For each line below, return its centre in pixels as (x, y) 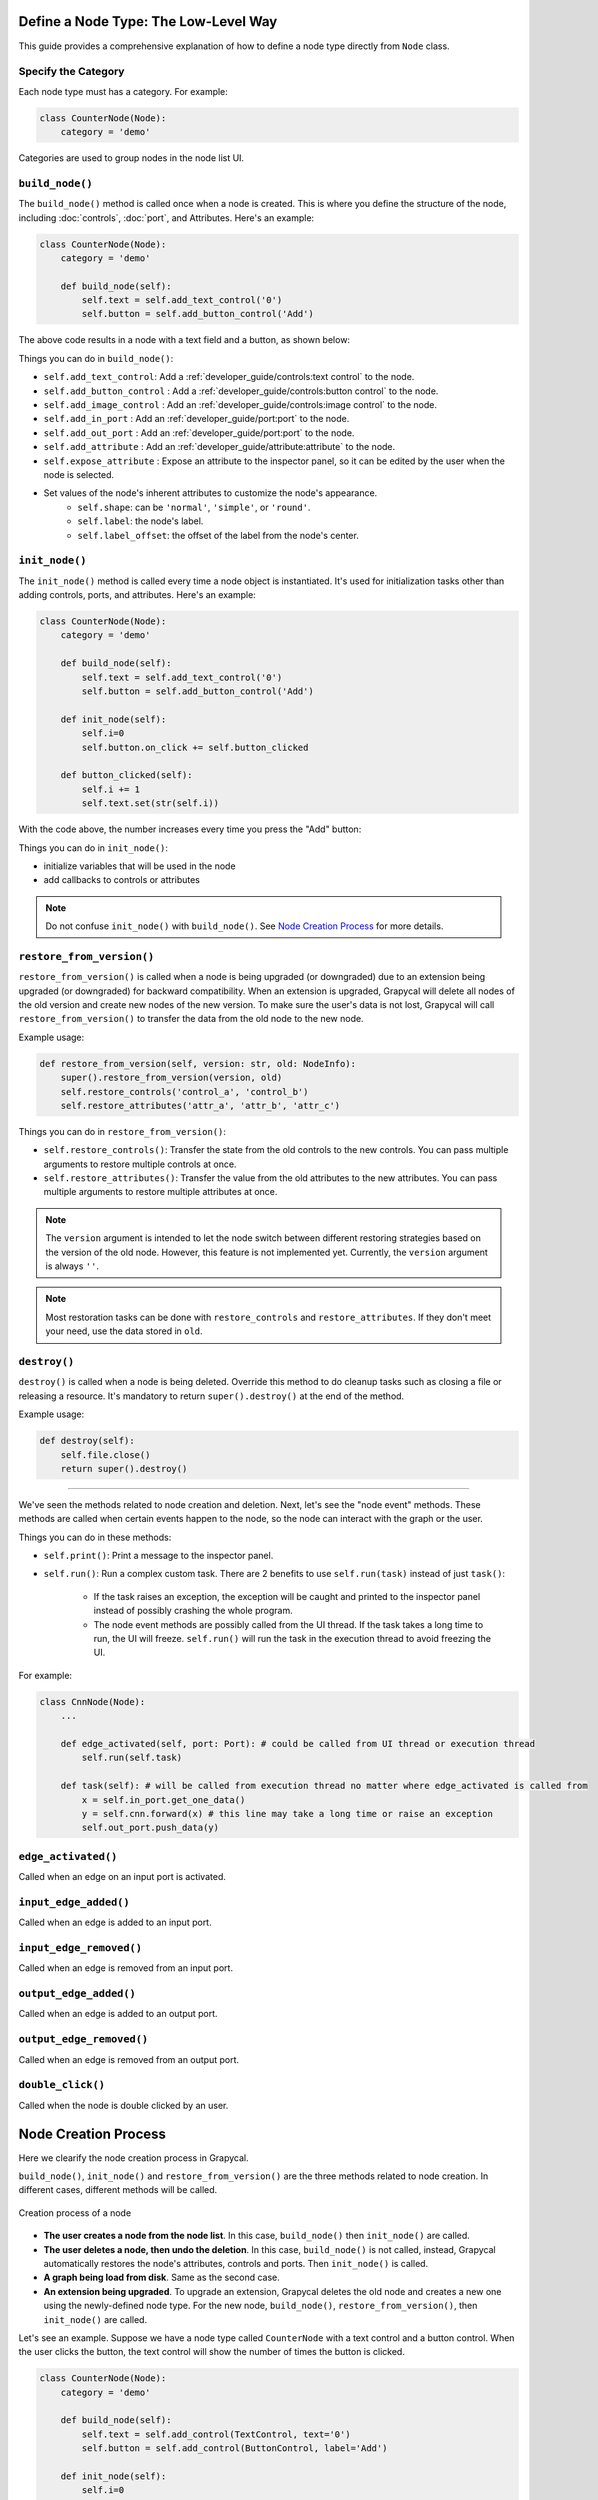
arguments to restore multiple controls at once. (140, 1164)
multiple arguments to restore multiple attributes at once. (160, 1192)
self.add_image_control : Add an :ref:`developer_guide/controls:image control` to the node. (240, 405)
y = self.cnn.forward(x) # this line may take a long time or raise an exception (287, 1813)
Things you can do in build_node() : (96, 358)
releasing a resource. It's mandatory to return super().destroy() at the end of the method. (211, 1396)
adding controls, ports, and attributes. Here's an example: (137, 595)
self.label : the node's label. (140, 521)
